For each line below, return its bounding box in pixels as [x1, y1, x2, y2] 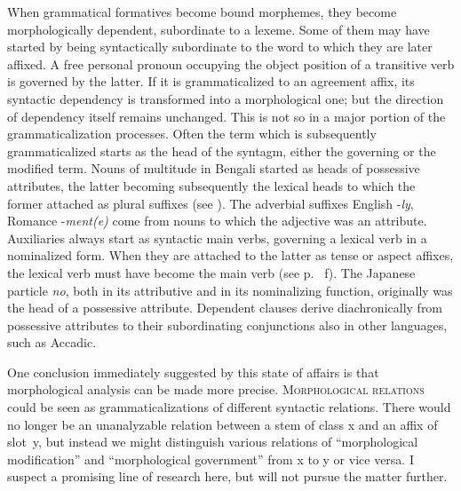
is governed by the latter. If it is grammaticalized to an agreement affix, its [7, 72, 415, 91]
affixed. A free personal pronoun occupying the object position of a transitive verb [7, 54, 455, 73]
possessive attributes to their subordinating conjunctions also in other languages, [7, 315, 448, 334]
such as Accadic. [7, 333, 97, 352]
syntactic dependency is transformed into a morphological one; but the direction [7, 89, 444, 107]
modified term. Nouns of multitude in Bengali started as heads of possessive [7, 159, 420, 178]
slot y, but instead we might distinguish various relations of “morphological [7, 432, 418, 451]
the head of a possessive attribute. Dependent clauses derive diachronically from [7, 298, 443, 317]
